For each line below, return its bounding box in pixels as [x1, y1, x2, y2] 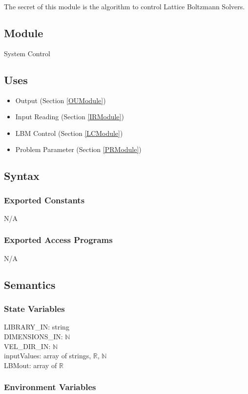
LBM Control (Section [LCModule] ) [15, 128, 123, 138]
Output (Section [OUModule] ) [15, 95, 106, 105]
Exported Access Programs [4, 234, 113, 246]
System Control [4, 48, 51, 58]
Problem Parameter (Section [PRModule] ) [15, 144, 142, 154]
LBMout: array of [4, 360, 57, 370]
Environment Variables [4, 381, 96, 393]
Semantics [4, 277, 56, 292]
